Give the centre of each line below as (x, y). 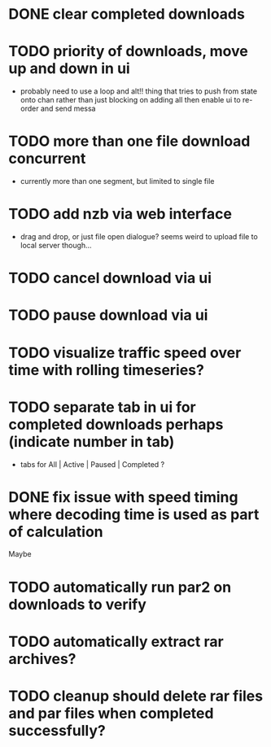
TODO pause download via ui (108, 315)
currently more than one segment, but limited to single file (117, 181)
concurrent (47, 159)
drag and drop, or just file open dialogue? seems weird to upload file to (139, 236)
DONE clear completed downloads (127, 14)
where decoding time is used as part (134, 514)
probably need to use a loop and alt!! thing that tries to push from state (139, 91)
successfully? (57, 731)
